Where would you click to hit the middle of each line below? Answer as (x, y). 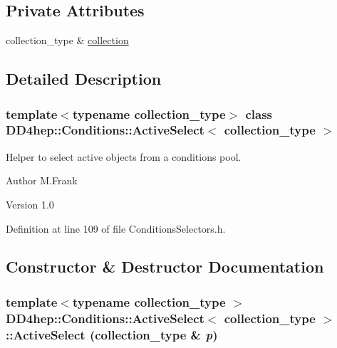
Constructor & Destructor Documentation (165, 267)
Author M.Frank (42, 180)
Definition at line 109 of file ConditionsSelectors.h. (116, 228)
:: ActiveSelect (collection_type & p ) (112, 334)
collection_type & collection (67, 40)
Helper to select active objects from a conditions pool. (124, 156)
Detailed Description (84, 79)
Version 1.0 (30, 204)
